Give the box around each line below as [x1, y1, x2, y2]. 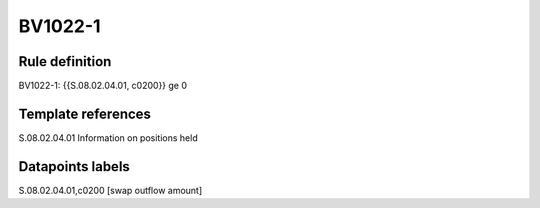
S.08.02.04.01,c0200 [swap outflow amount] [18, 184, 203, 196]
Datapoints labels [18, 158, 130, 175]
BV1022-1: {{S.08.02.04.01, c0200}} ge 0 [18, 80, 188, 92]
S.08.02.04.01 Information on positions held [18, 131, 199, 144]
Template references [18, 105, 152, 122]
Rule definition [18, 53, 112, 70]
